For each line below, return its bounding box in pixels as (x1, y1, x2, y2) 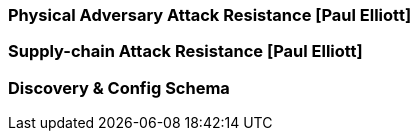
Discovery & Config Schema (8, 77, 230, 98)
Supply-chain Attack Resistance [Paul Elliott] (8, 41, 363, 62)
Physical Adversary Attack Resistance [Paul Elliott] (8, 5, 412, 25)
